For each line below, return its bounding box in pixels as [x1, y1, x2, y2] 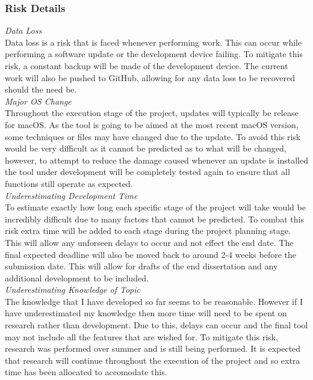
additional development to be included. [5, 271, 149, 284]
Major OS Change [5, 94, 72, 107]
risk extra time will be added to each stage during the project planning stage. [5, 224, 291, 237]
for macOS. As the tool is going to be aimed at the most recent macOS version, [5, 118, 299, 130]
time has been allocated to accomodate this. [5, 366, 167, 378]
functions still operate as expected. [5, 177, 133, 189]
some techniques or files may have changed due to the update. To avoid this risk [5, 130, 301, 142]
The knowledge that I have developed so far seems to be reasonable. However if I [5, 295, 303, 307]
